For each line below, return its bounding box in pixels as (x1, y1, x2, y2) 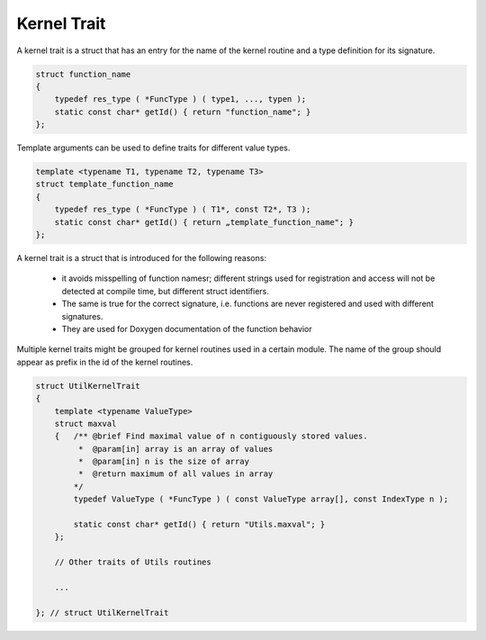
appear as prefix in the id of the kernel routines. (16, 356, 193, 367)
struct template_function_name (35, 179, 175, 189)
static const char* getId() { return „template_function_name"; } (54, 217, 355, 227)
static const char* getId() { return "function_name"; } (54, 106, 311, 117)
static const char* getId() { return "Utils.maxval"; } (73, 519, 326, 530)
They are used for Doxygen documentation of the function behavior (61, 323, 312, 334)
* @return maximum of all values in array (77, 469, 274, 479)
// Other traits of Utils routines (54, 557, 211, 567)
